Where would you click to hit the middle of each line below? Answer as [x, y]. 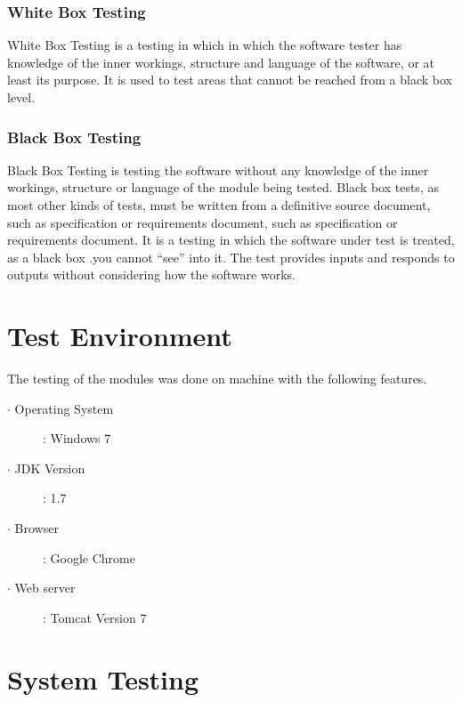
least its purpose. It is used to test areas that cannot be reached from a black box [230, 80]
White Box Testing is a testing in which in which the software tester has [205, 45]
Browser [36, 528]
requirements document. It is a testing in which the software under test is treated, [231, 240]
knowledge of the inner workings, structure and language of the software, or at [221, 62]
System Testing [103, 678]
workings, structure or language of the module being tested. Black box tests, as [223, 187]
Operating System [64, 408]
